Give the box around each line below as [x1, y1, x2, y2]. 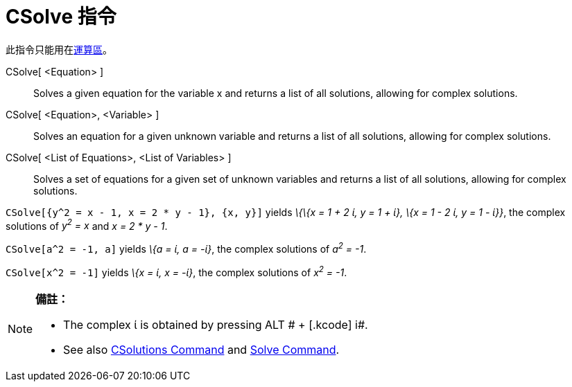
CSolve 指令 [6, 5, 116, 28]
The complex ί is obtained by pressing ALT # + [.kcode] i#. [63, 317, 368, 332]
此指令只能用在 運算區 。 [6, 43, 112, 55]
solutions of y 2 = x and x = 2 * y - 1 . [6, 217, 168, 232]
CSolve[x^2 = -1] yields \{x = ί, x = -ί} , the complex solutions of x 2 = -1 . [6, 264, 347, 278]
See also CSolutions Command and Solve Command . [63, 342, 340, 357]
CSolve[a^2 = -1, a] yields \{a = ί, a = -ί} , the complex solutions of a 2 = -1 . [6, 241, 367, 255]
